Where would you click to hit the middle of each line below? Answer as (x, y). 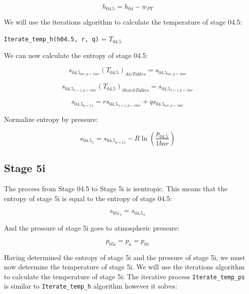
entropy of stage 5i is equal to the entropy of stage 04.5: (88, 198)
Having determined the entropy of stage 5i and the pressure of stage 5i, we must (125, 257)
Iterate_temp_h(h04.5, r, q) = (55, 39)
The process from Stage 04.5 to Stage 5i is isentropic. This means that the (116, 189)
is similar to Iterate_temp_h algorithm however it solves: (91, 286)
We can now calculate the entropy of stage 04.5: (76, 55)
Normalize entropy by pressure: (51, 119)
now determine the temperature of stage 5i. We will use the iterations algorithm (124, 267)
